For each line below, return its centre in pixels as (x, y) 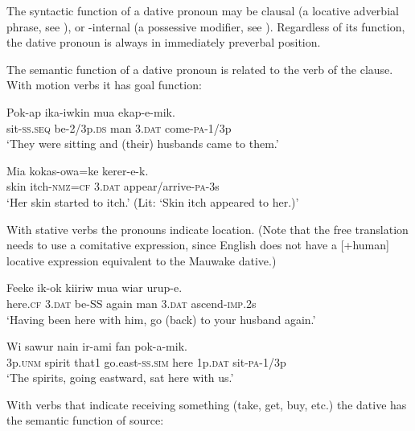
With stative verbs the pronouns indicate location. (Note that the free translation (207, 229)
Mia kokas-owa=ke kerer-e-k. (78, 170)
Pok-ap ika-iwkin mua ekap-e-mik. (91, 111)
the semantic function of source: (85, 420)
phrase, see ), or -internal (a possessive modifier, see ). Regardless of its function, (206, 26)
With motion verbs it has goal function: (104, 85)
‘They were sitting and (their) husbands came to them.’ (143, 144)
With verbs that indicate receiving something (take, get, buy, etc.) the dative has (207, 404)
